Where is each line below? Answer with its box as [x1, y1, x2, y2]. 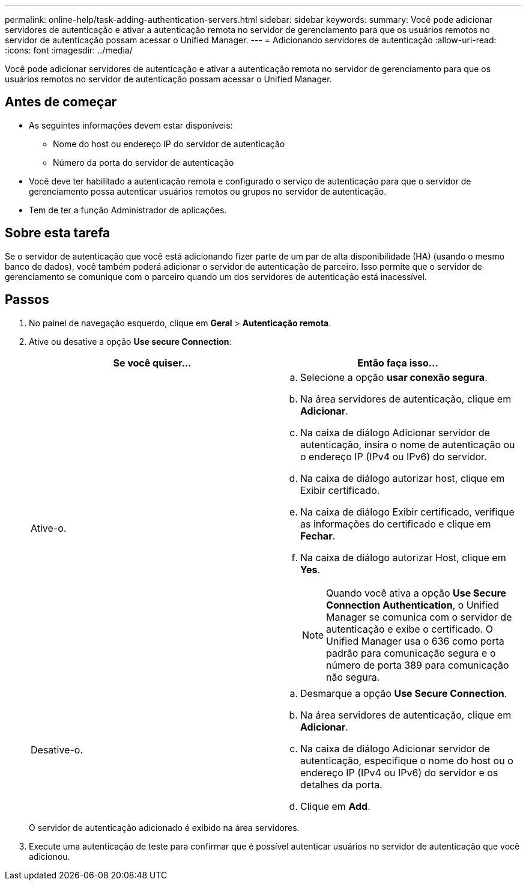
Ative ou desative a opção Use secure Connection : [29, 336, 232, 347]
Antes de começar [5, 94, 117, 110]
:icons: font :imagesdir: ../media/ [5, 45, 133, 55]
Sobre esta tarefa [5, 225, 110, 241]
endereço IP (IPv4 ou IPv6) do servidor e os [300, 766, 498, 779]
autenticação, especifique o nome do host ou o [300, 754, 513, 767]
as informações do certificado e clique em [300, 517, 491, 530]
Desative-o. [31, 743, 83, 756]
